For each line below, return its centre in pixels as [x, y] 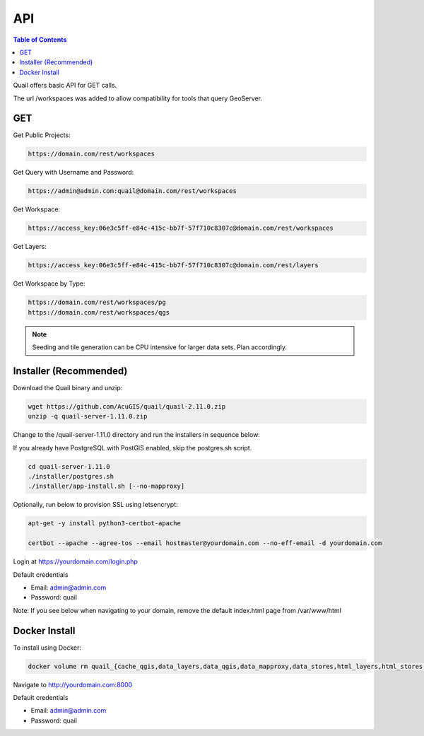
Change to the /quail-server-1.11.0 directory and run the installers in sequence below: [137, 435]
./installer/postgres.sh [71, 477]
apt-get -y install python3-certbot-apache [105, 524]
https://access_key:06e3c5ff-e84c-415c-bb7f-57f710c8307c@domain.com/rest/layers [173, 265]
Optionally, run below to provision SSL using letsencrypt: [95, 505]
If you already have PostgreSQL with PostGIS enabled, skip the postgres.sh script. [132, 448]
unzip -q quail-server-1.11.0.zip [88, 416]
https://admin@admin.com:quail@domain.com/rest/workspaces [132, 191]
